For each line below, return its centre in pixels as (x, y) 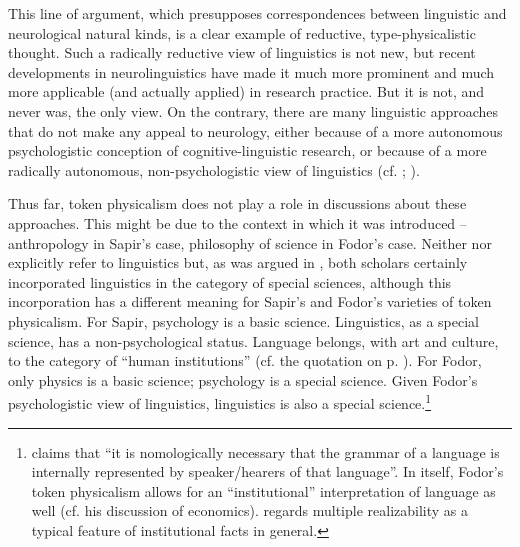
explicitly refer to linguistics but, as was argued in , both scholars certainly (238, 262)
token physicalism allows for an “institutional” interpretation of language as (263, 490)
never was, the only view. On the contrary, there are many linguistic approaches (253, 110)
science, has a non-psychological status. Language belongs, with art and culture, (253, 340)
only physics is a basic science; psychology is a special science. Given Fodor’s (243, 379)
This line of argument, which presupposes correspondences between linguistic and (257, 13)
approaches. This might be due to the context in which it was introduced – (237, 222)
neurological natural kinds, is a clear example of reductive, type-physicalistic (242, 32)
